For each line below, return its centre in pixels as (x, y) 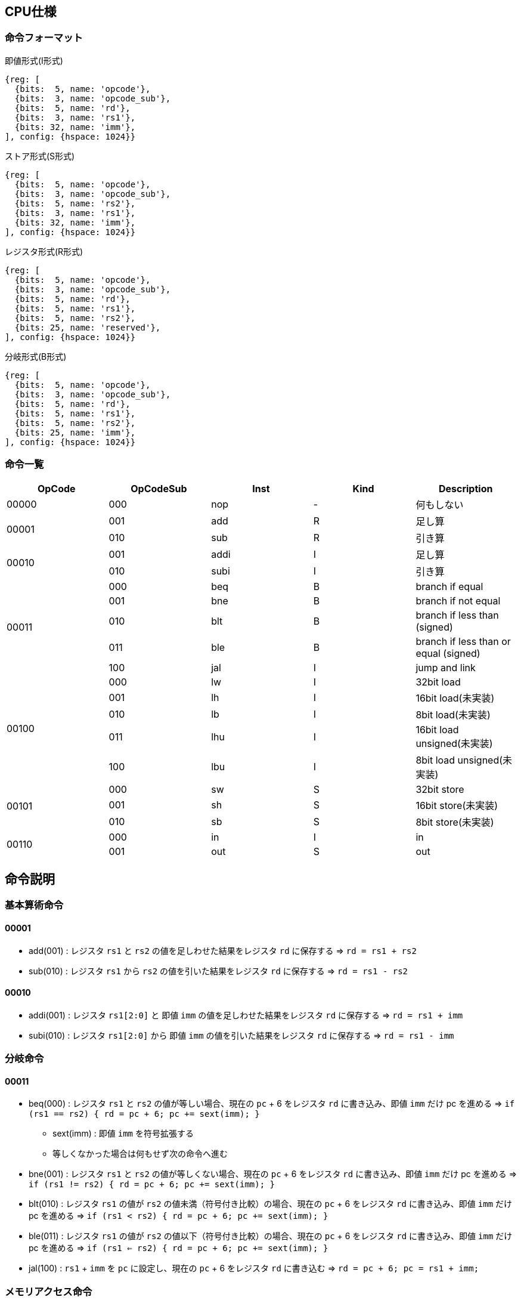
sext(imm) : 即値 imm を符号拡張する (123, 1134)
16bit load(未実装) (455, 698)
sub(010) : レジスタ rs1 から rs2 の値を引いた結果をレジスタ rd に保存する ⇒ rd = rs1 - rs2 (218, 971)
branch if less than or (463, 641)
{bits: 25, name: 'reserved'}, (88, 327)
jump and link (446, 667)
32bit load (438, 682)
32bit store (440, 789)
